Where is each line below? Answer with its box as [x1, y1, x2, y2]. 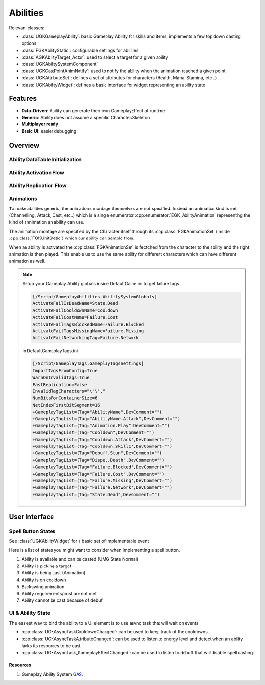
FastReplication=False [32, 382, 87, 387]
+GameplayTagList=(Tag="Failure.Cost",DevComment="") [32, 471, 165, 477]
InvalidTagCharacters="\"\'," [32, 388, 106, 394]
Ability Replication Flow [9, 182, 67, 189]
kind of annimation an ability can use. [9, 219, 85, 225]
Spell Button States [9, 528, 56, 535]
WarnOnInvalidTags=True [32, 375, 90, 381]
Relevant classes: [9, 25, 45, 30]
